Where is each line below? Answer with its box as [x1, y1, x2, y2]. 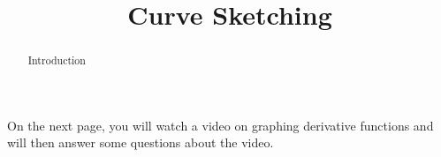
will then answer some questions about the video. [7, 133, 274, 152]
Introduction [27, 53, 86, 68]
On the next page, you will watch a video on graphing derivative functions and [7, 116, 434, 134]
